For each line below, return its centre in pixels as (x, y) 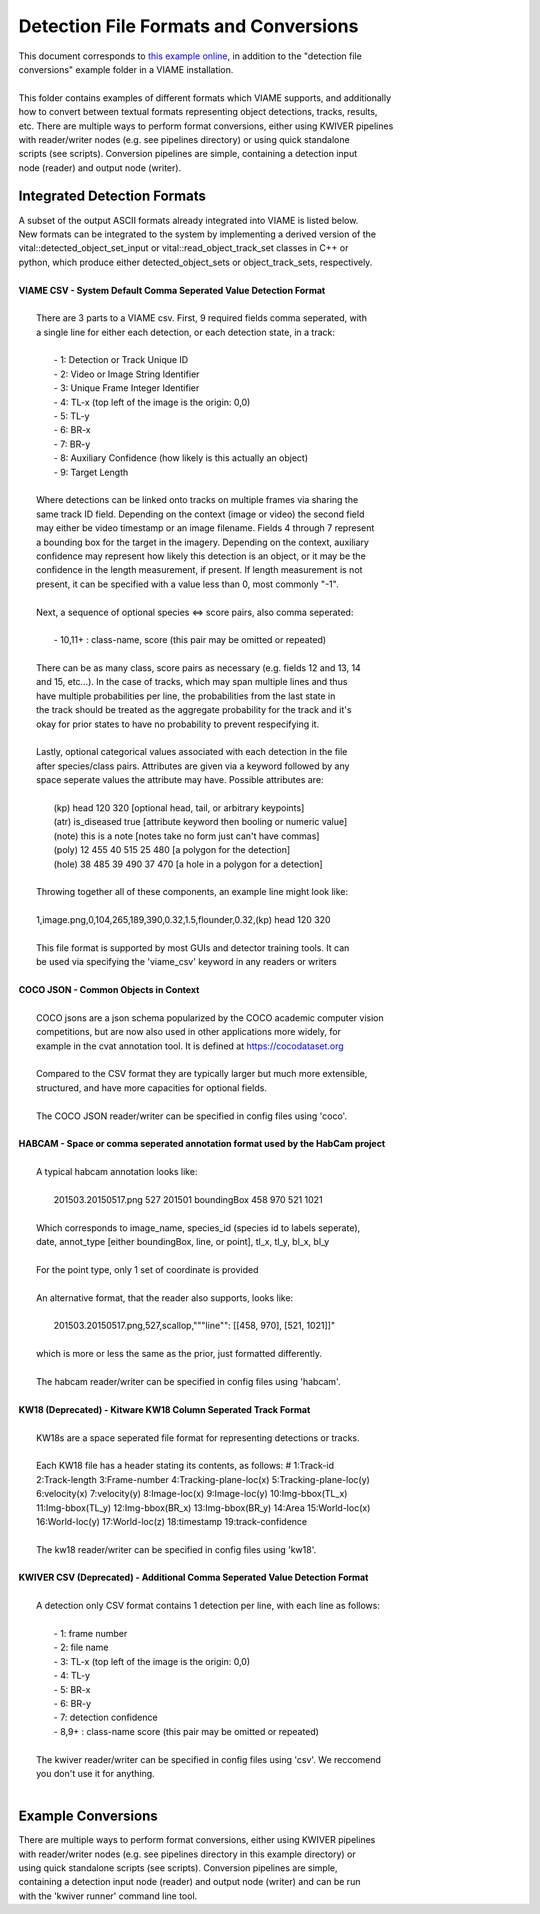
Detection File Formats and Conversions (188, 26)
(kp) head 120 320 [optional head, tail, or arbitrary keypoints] (179, 807)
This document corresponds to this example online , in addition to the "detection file (190, 56)
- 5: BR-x (72, 1689)
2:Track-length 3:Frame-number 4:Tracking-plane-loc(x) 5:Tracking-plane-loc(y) (203, 1479)
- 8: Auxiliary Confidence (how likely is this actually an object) (181, 458)
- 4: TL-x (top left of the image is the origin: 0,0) (152, 402)
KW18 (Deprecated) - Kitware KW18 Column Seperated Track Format (164, 1409)
